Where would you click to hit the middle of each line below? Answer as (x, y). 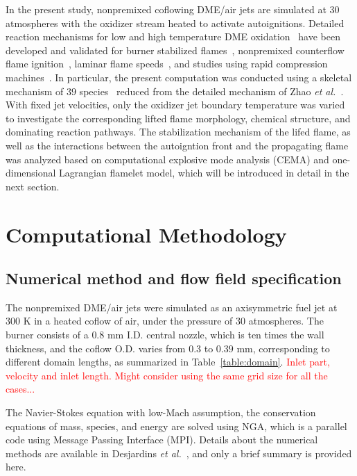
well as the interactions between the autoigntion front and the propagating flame (177, 145)
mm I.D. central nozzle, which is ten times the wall (216, 335)
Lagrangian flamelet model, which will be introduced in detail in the (204, 173)
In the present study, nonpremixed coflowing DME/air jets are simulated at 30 (173, 9)
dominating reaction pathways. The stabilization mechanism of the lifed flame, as (178, 132)
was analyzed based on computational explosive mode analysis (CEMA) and (167, 159)
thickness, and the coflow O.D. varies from (96, 348)
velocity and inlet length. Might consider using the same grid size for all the (167, 375)
